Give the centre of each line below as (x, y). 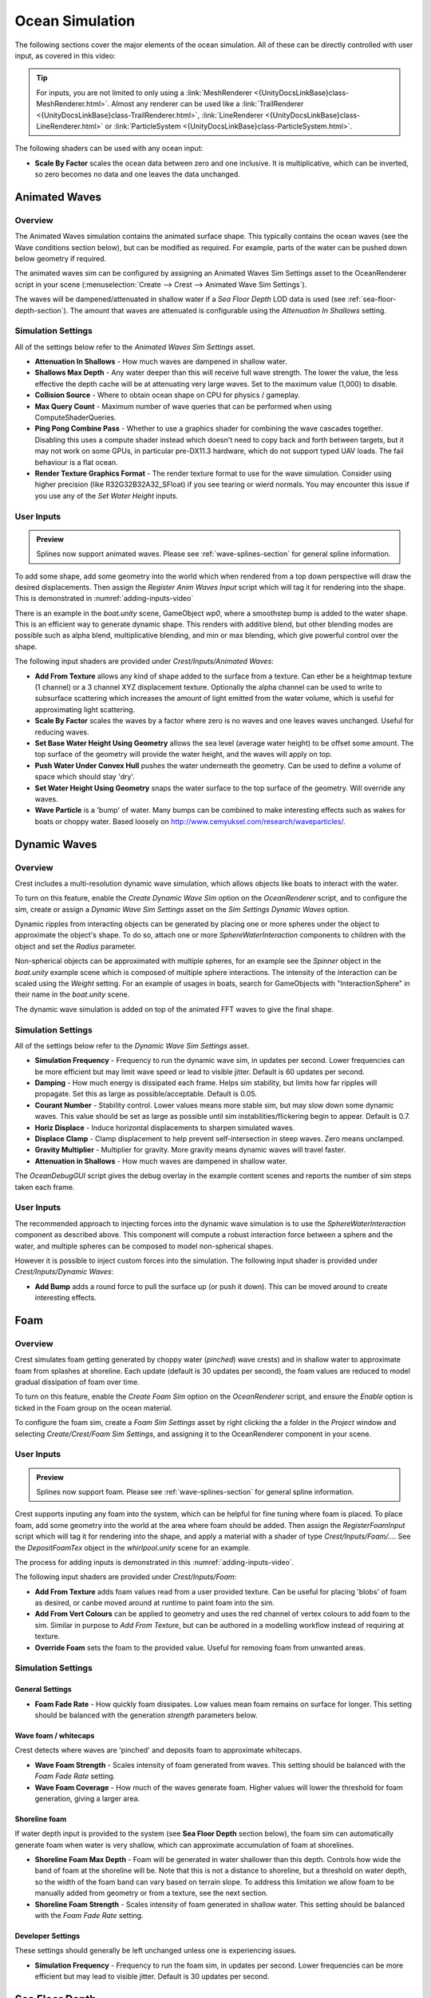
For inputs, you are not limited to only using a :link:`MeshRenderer (144, 93)
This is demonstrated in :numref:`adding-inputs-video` (104, 599)
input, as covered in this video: (65, 55)
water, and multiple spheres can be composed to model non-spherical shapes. (144, 1246)
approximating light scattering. (85, 709)
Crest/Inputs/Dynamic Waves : (64, 1272)
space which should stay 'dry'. (85, 777)
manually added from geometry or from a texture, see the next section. (151, 1893)
